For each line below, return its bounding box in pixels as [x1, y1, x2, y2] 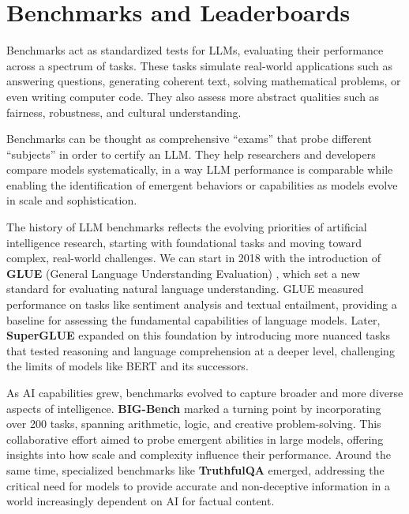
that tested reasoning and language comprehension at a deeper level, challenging [6, 342, 395, 358]
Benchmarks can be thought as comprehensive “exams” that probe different [6, 130, 373, 147]
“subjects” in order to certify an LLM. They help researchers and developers [6, 145, 376, 162]
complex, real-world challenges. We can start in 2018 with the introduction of [6, 249, 381, 266]
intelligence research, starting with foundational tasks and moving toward [6, 234, 362, 250]
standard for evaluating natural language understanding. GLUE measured [6, 280, 364, 297]
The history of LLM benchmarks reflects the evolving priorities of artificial [6, 219, 367, 235]
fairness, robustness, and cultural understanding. [6, 103, 242, 120]
